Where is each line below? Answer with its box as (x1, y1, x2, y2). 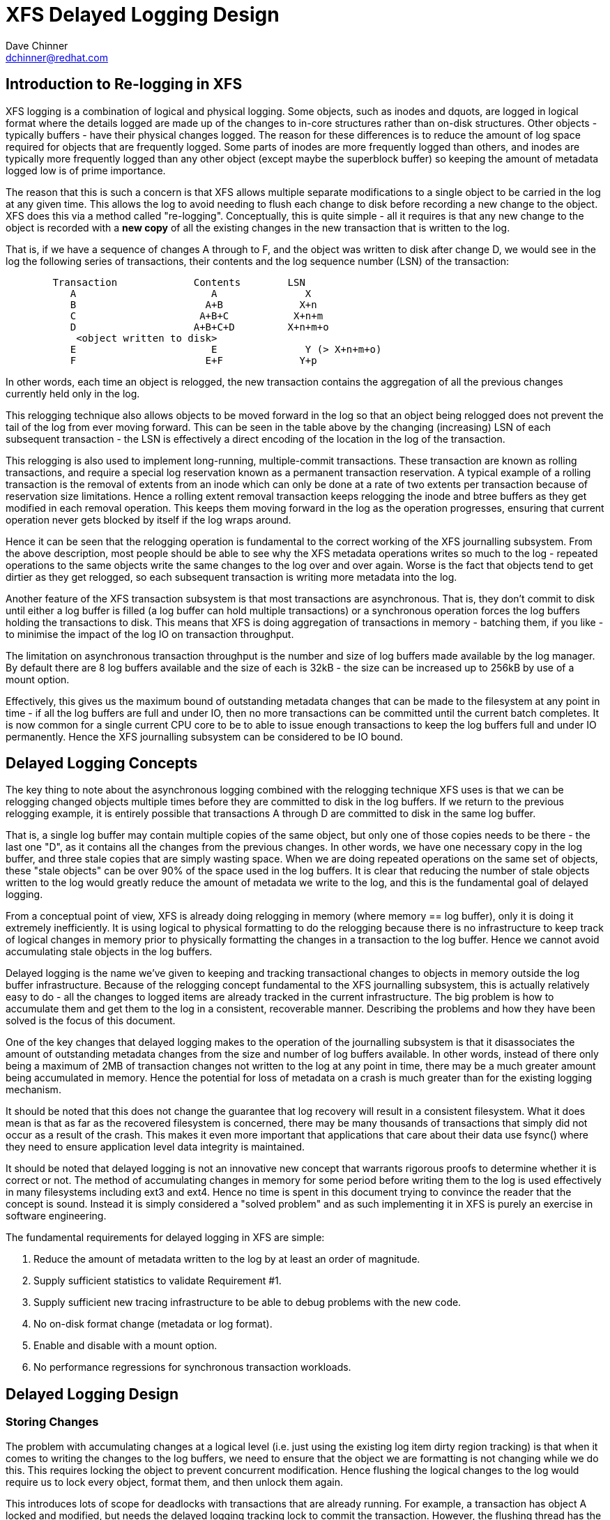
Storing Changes (6, 1415, 99, 1429)
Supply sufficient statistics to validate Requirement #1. (33, 1275, 282, 1287)
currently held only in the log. (6, 387, 140, 400)
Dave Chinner (6, 39, 68, 52)
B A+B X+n (70, 298, 317, 310)
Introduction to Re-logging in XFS (6, 75, 243, 93)
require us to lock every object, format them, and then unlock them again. (6, 1475, 343, 1488)
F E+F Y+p (70, 354, 317, 366)
